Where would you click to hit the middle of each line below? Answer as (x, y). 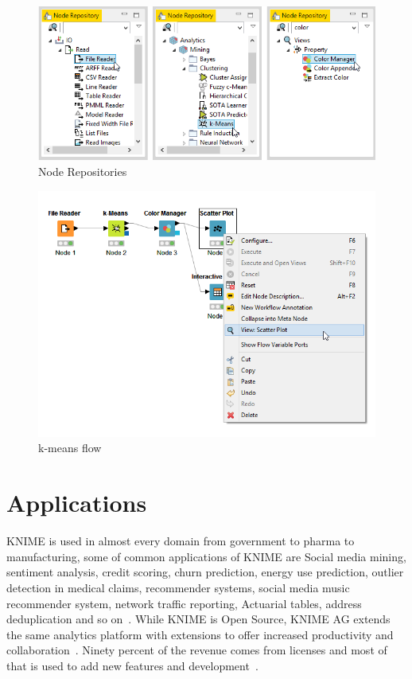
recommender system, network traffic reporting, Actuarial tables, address (184, 603)
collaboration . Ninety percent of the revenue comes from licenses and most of (197, 650)
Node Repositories (83, 172)
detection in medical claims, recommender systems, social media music (178, 587)
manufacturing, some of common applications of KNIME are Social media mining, (206, 556)
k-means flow (70, 448)
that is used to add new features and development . (132, 665)
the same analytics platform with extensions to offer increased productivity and (200, 634)
